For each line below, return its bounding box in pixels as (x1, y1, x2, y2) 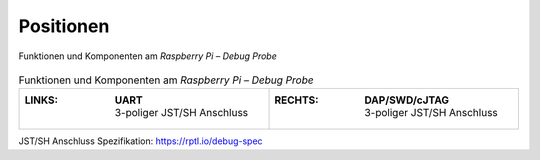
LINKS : (24, 93, 59, 107)
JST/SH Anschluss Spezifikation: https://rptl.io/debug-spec (18, 135, 264, 147)
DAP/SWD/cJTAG (364, 93, 450, 107)
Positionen (18, 15, 110, 37)
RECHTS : (274, 93, 319, 107)
